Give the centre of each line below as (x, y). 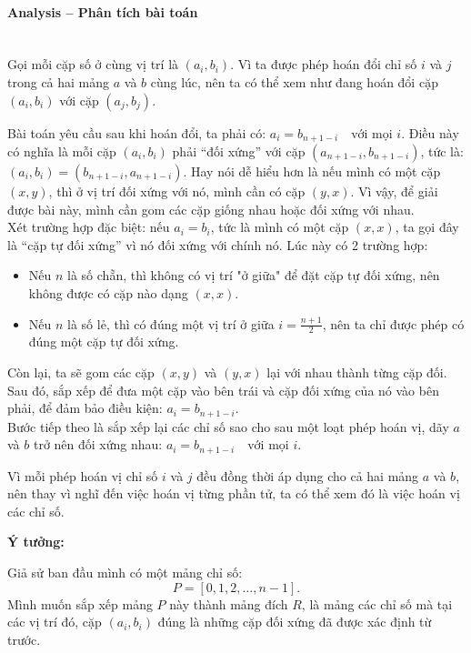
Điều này (434, 132)
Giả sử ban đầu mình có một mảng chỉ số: (125, 573)
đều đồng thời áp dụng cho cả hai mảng (308, 475)
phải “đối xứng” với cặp (239, 151)
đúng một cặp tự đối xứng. (104, 342)
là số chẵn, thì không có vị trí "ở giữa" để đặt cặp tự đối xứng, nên (254, 275)
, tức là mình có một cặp (280, 227)
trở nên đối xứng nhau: (98, 444)
